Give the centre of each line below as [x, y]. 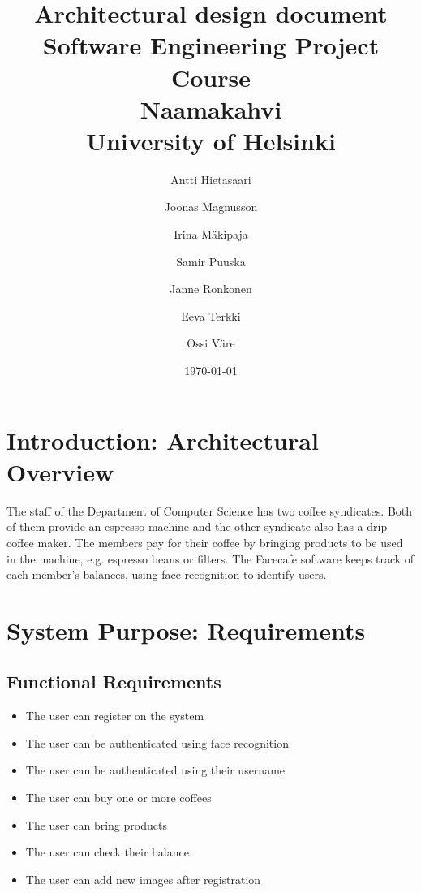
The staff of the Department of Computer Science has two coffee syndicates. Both [210, 510]
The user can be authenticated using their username [155, 770]
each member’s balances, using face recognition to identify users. [167, 574]
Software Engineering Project [211, 45]
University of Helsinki [211, 140]
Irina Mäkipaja [211, 234]
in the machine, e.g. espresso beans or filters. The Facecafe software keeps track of [210, 558]
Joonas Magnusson [211, 207]
